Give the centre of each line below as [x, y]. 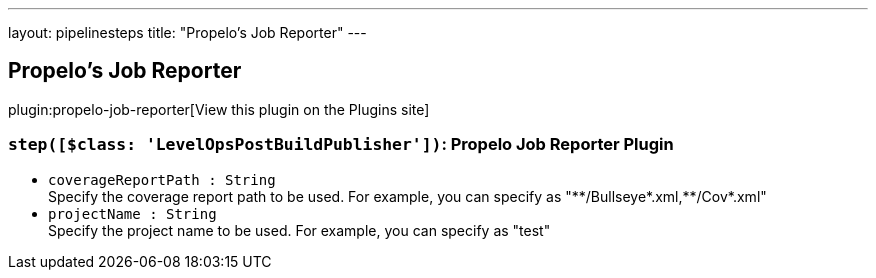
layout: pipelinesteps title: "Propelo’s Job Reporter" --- [187, 32]
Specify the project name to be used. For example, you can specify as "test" [299, 230]
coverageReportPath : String [162, 179]
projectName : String [132, 213]
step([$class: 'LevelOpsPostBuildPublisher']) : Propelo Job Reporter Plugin [341, 144]
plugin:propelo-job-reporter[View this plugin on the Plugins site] [219, 109]
